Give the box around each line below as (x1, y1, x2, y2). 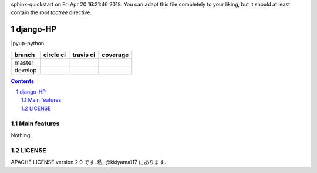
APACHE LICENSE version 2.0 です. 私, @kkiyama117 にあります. (11, 159, 167, 166)
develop (14, 66, 37, 74)
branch (14, 51, 35, 59)
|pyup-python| (11, 40, 46, 47)
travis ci (72, 51, 96, 59)
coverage (102, 51, 129, 59)
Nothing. (11, 132, 32, 138)
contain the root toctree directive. (11, 9, 92, 16)
